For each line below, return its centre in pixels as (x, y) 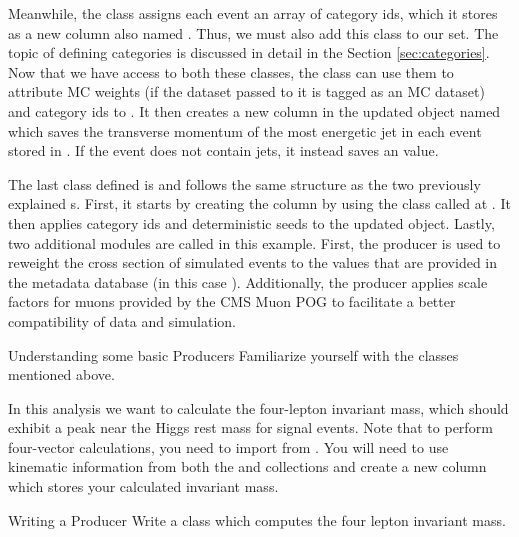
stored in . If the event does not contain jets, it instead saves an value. (223, 150)
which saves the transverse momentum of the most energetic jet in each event (245, 130)
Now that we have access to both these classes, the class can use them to (231, 71)
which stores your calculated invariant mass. (143, 486)
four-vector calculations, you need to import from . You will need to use (228, 446)
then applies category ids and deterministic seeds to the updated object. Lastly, (251, 222)
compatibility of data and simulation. (122, 320)
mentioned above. (61, 374)
